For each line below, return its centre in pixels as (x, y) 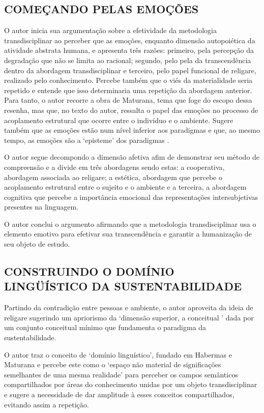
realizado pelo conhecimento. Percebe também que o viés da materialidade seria (128, 80)
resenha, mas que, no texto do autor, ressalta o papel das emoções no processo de (131, 110)
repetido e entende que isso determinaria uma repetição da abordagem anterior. (128, 90)
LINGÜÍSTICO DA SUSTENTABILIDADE (123, 286)
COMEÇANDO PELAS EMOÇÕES (101, 9)
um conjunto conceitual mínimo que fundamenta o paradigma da (105, 327)
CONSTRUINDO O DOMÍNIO (89, 271)
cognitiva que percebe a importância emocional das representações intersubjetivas (131, 197)
